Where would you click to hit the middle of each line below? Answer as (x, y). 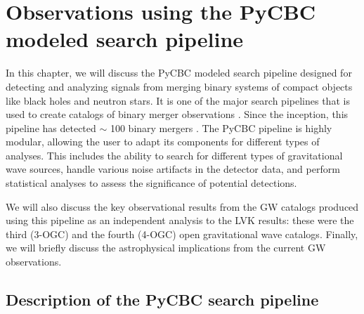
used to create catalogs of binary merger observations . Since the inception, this (177, 114)
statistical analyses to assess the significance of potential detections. (151, 183)
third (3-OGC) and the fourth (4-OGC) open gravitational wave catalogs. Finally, (182, 234)
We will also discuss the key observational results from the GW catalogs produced (182, 206)
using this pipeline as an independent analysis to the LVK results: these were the (180, 220)
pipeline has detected (51, 127)
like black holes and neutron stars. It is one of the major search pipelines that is (178, 100)
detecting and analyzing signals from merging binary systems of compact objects (179, 86)
